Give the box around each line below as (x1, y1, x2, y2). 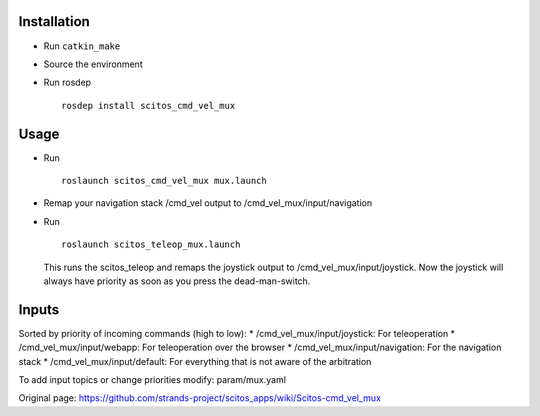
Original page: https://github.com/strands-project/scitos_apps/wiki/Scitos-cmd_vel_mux (18, 392, 382, 404)
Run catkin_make (43, 40, 121, 52)
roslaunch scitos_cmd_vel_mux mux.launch (61, 175, 267, 186)
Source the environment (43, 58, 144, 70)
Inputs (18, 301, 60, 318)
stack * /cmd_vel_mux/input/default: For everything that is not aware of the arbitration (18, 355, 372, 367)
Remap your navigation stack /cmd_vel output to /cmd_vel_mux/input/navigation (43, 197, 373, 209)
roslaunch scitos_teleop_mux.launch (61, 239, 241, 250)
